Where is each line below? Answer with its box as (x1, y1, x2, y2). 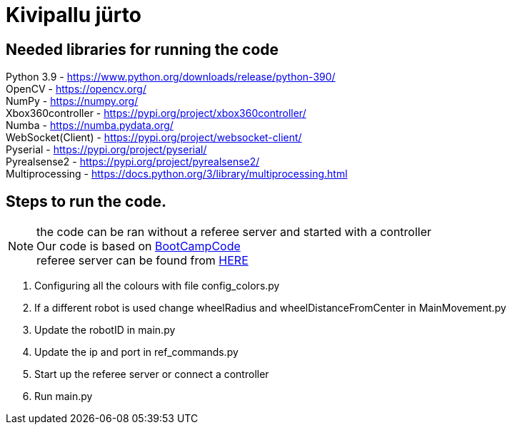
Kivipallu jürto (6, 3, 141, 27)
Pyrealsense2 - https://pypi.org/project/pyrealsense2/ (6, 155, 260, 168)
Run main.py (34, 390, 93, 403)
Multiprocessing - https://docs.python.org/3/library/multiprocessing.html (6, 168, 348, 180)
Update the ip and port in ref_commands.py (34, 346, 239, 359)
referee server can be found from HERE (36, 253, 249, 268)
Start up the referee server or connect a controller (34, 368, 269, 381)
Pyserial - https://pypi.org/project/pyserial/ (6, 143, 207, 156)
